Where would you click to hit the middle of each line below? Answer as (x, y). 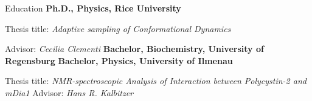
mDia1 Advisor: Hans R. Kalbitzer (69, 92)
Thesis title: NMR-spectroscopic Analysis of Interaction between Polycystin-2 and (156, 81)
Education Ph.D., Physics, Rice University (93, 8)
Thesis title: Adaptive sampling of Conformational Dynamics (118, 28)
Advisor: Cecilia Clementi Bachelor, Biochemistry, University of (134, 49)
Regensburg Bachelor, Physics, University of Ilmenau (119, 60)
